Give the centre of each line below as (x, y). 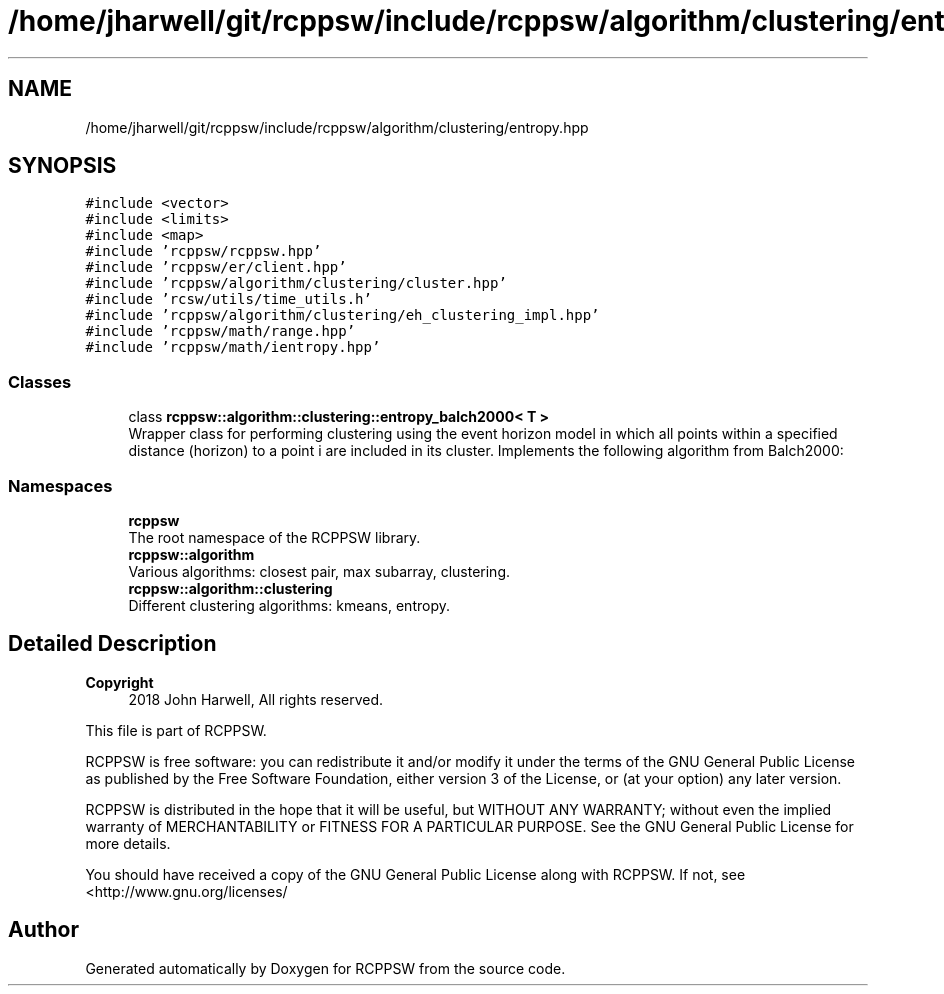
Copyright (119, 682)
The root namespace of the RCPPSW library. (274, 537)
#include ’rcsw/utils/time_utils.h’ (228, 299)
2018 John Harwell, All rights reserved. (256, 699)
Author (43, 930)
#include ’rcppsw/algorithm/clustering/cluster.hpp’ (296, 283)
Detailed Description (112, 644)
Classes (40, 381)
